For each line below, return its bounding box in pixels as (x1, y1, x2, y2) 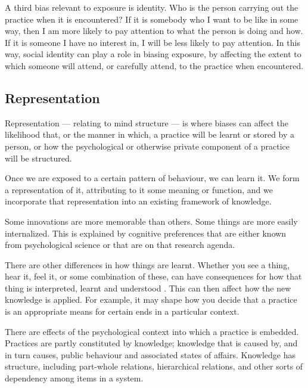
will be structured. (5, 151, 72, 164)
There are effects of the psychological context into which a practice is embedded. (5, 325, 299, 337)
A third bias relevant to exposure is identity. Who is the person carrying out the (5, 1, 298, 13)
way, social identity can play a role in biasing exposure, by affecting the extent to (5, 48, 301, 60)
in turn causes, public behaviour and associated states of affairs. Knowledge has (5, 348, 296, 361)
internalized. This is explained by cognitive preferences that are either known (5, 226, 287, 239)
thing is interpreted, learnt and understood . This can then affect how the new (5, 281, 291, 294)
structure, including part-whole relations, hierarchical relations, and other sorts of (5, 360, 303, 373)
